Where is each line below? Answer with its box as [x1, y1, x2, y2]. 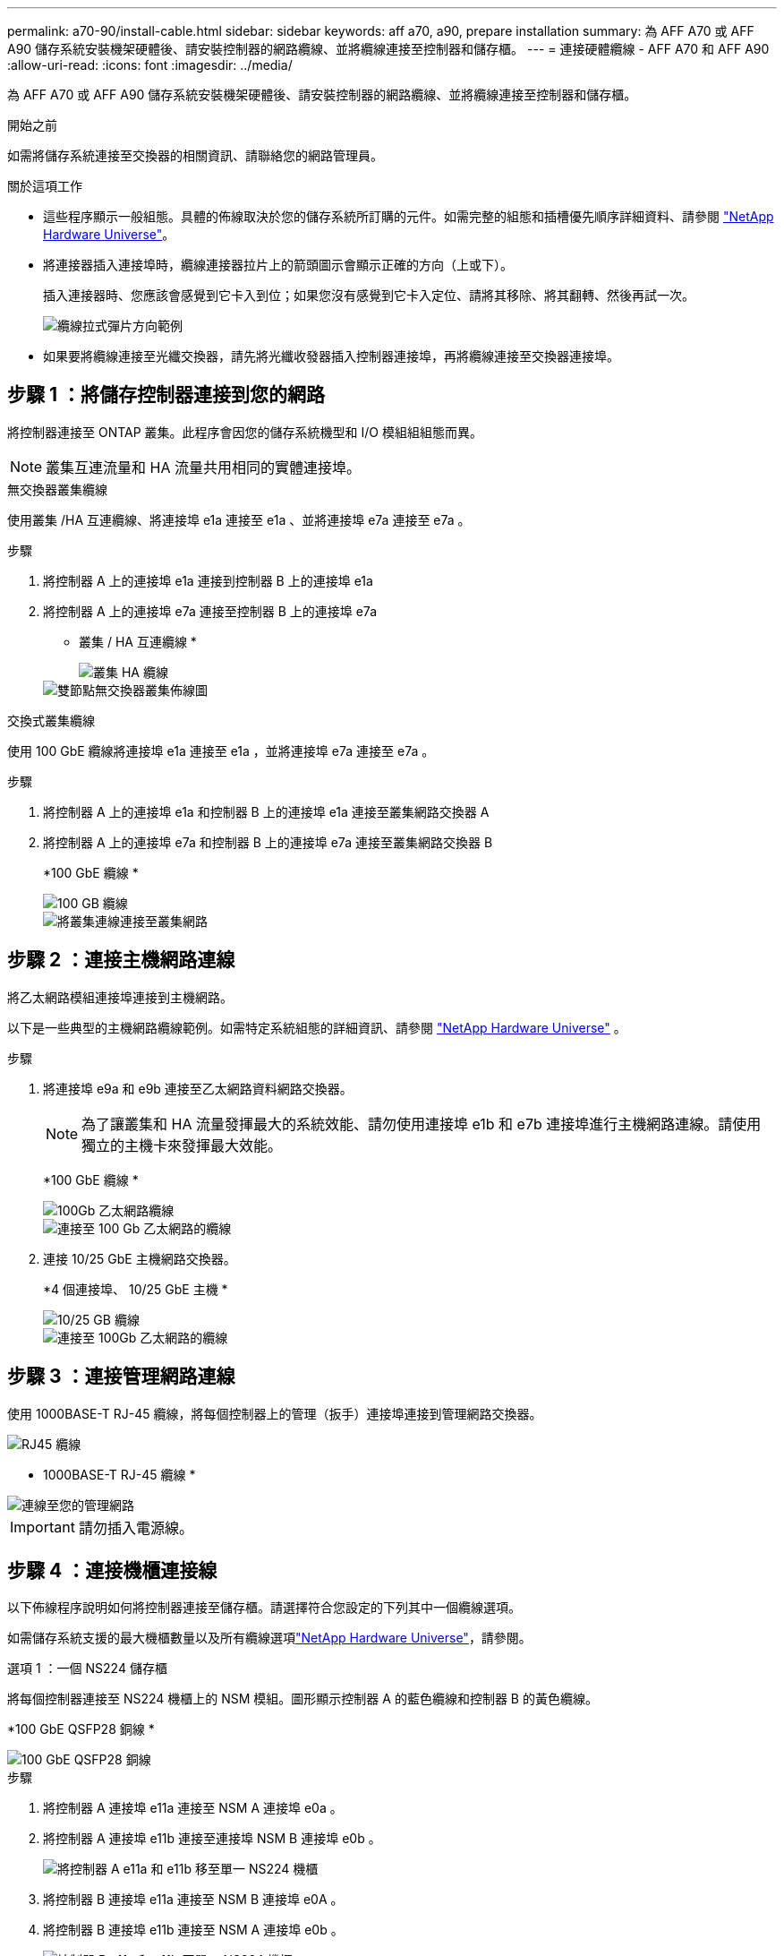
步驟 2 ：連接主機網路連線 [7, 948, 235, 972]
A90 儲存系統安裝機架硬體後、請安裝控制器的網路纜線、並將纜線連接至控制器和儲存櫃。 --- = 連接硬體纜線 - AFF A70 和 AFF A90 [7, 41, 770, 56]
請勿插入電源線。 [78, 1518, 193, 1537]
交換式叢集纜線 [7, 712, 95, 728]
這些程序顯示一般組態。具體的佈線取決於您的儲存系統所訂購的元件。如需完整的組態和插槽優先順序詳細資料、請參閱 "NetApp [43, 209, 774, 224]
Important [10, 1517, 75, 1536]
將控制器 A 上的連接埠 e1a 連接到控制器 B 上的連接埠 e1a [43, 572, 373, 588]
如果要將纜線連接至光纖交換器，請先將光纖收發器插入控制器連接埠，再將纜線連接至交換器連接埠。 [43, 348, 619, 364]
